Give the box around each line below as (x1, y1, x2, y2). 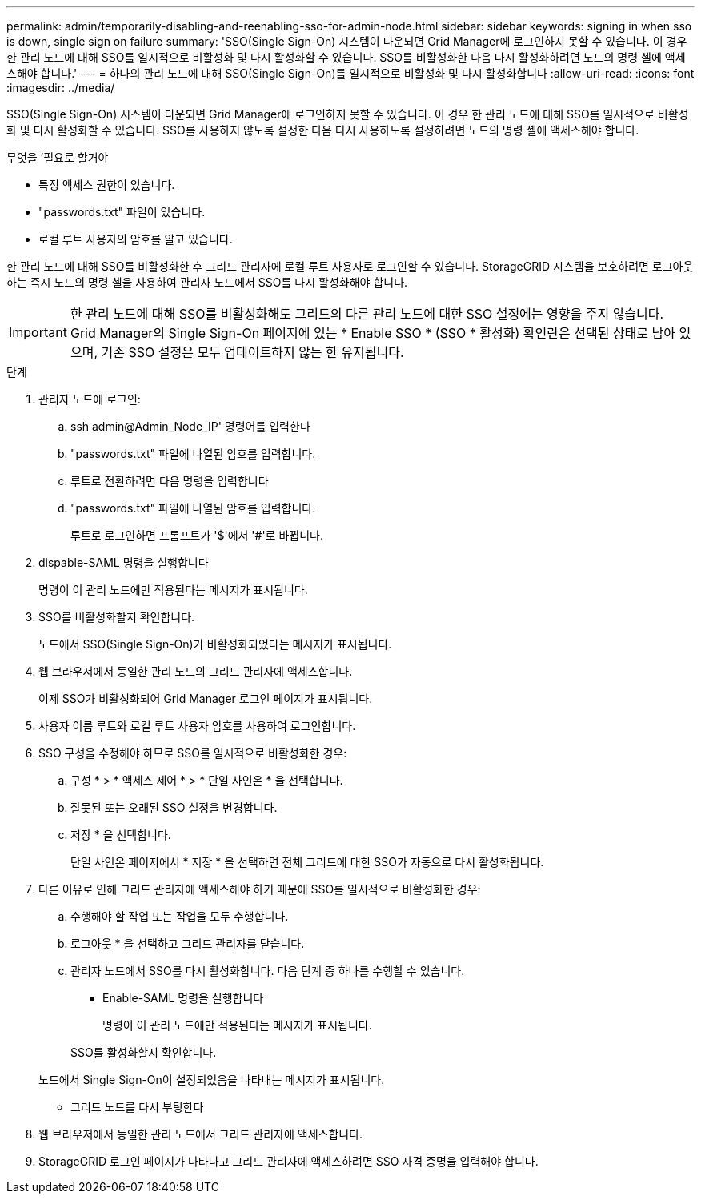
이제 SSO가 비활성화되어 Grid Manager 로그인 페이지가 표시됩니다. (38, 692, 373, 705)
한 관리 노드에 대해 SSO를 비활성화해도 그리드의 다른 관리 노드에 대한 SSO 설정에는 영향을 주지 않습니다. (70, 306, 664, 322)
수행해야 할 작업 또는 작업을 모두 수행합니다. (70, 909, 289, 923)
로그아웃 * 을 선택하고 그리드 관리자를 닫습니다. (70, 937, 305, 950)
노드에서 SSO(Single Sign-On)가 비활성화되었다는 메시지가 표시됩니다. (38, 637, 392, 651)
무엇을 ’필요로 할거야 (6, 151, 109, 164)
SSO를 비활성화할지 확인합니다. (38, 610, 195, 624)
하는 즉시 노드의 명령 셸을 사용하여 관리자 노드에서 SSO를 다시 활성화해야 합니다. (6, 275, 408, 289)
